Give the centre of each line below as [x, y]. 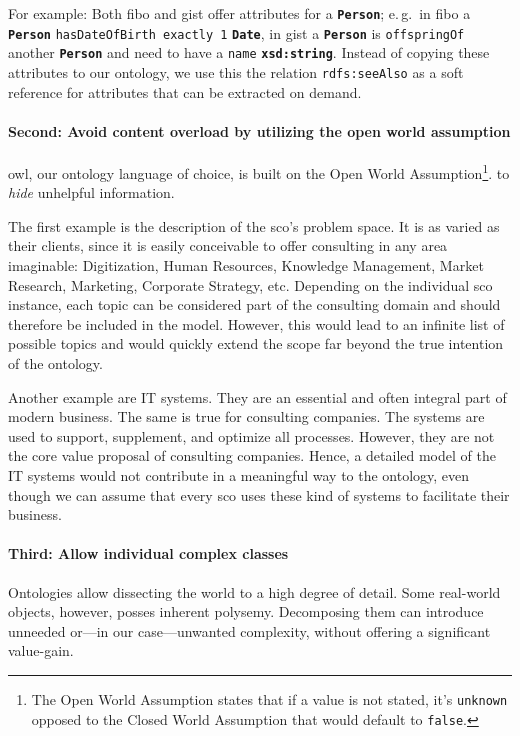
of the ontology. [55, 363]
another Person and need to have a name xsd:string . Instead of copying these [249, 52]
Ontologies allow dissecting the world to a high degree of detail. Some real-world [254, 591]
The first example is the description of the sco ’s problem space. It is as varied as [254, 225]
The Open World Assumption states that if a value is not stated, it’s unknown [269, 698]
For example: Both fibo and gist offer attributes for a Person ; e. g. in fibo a [239, 13]
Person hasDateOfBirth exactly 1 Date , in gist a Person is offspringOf [236, 32]
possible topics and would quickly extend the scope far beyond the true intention [256, 343]
